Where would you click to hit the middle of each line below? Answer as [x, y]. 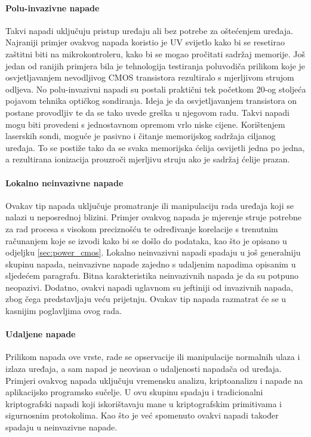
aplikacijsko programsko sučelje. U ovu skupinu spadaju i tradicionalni [134, 392]
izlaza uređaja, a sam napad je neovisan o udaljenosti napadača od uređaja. [144, 369]
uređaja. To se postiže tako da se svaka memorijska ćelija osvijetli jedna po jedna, [155, 147]
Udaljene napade [41, 334]
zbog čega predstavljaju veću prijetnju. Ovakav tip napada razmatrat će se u [146, 299]
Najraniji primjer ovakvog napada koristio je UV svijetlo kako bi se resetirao [145, 42]
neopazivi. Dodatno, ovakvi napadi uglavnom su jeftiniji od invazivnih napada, [149, 287]
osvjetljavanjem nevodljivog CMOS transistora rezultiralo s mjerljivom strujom [150, 77]
